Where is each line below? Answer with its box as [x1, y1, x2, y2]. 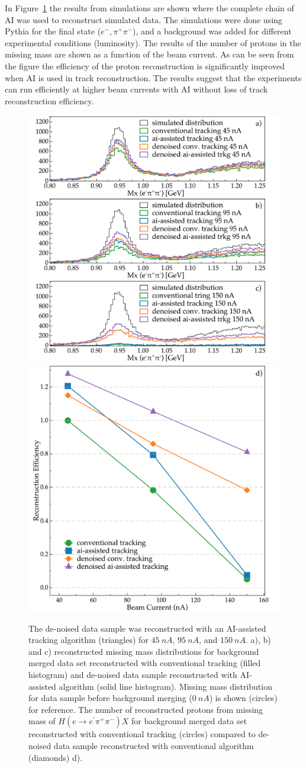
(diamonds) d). [28, 751, 83, 763]
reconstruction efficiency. [5, 94, 94, 107]
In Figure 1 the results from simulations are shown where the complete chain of [5, 2, 294, 14]
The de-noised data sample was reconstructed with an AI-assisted [28, 622, 266, 634]
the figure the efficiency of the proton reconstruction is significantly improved [5, 59, 285, 72]
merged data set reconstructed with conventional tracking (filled [28, 657, 261, 669]
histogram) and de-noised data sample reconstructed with [28, 668, 237, 680]
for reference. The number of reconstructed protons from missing [28, 703, 263, 715]
